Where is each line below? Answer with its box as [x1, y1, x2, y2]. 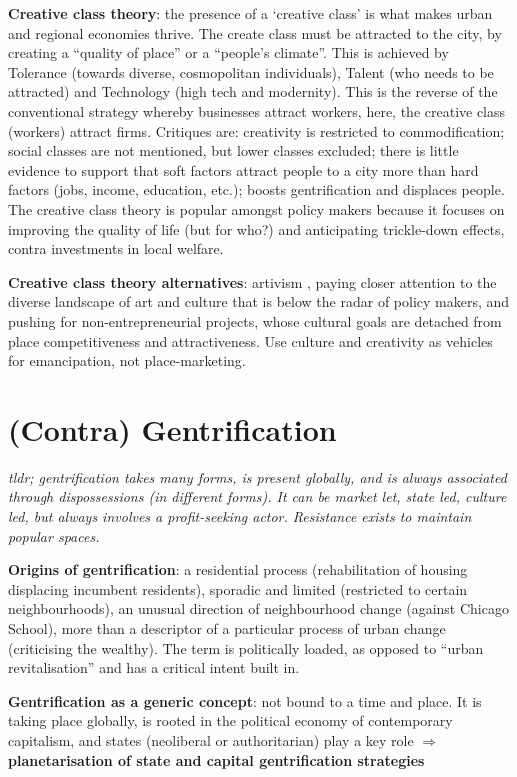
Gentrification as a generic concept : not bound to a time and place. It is [8, 690, 482, 711]
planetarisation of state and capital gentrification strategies [8, 749, 425, 770]
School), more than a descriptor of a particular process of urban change [8, 617, 446, 638]
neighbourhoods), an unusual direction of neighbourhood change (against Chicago [8, 598, 509, 619]
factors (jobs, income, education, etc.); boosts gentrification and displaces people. [8, 179, 505, 200]
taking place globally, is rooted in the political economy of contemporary [8, 710, 453, 731]
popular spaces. [8, 525, 100, 546]
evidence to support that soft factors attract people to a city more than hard [8, 159, 479, 180]
